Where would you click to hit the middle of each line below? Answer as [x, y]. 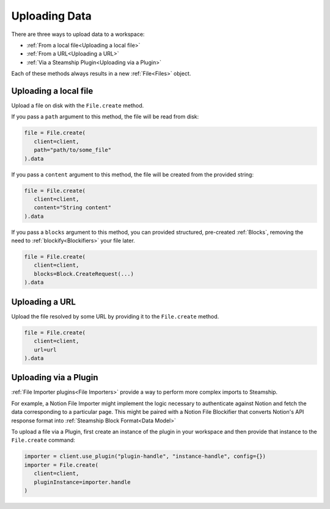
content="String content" [73, 208]
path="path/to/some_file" [73, 150]
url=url [45, 350]
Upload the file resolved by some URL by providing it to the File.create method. [115, 316]
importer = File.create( [61, 465]
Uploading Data [51, 16]
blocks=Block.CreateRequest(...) [84, 274]
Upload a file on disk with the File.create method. [78, 106]
